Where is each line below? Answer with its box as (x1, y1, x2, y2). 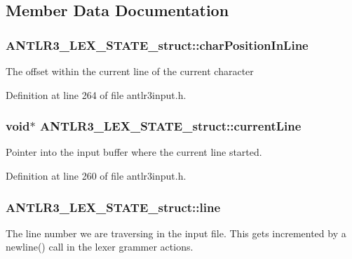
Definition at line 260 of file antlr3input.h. (6, 168, 187, 182)
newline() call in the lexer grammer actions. (6, 239, 194, 254)
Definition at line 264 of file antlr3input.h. (6, 87, 187, 102)
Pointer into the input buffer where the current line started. (6, 145, 262, 159)
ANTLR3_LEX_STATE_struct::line (6, 198, 221, 215)
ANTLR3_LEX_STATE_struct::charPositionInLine (6, 36, 309, 53)
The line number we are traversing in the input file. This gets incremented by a (6, 225, 346, 240)
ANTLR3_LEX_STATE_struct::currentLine (39, 117, 302, 135)
